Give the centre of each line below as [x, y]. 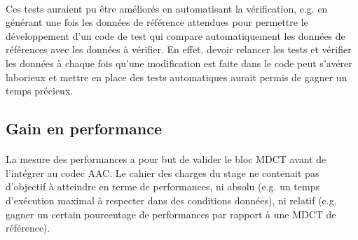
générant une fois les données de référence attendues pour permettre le [157, 22]
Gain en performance [84, 128]
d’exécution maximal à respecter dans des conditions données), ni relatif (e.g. [171, 200]
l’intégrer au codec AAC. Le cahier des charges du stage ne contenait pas [163, 172]
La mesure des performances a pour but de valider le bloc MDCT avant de [166, 159]
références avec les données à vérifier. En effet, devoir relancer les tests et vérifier [179, 49]
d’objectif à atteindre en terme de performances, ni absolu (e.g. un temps [163, 186]
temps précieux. [40, 91]
